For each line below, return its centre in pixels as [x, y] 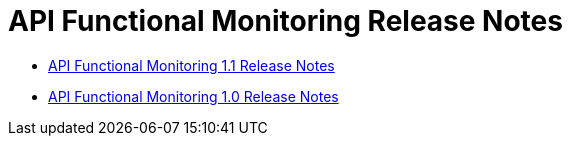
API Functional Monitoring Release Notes [285, 21]
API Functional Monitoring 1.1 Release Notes [191, 65]
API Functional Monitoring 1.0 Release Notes [193, 96]
